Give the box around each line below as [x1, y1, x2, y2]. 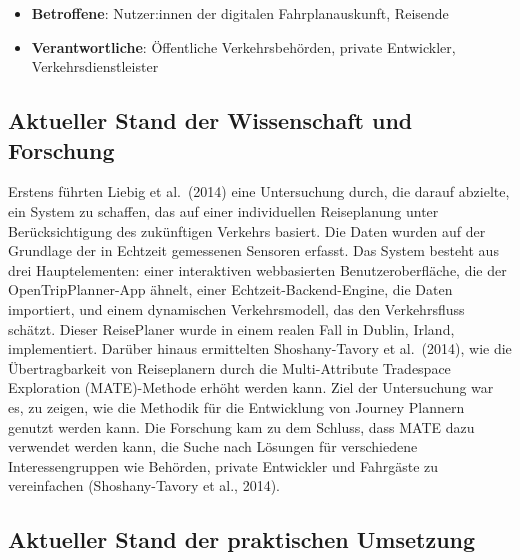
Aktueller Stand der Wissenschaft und [8, 105, 413, 136]
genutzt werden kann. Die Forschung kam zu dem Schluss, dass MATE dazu [8, 416, 475, 437]
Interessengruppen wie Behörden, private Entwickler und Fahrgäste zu [8, 455, 439, 476]
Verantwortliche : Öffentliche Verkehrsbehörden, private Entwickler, [31, 36, 456, 57]
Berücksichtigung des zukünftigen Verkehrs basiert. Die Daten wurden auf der [8, 220, 486, 241]
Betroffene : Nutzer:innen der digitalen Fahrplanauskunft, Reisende [31, 3, 449, 23]
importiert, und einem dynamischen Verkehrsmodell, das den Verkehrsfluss [8, 298, 465, 319]
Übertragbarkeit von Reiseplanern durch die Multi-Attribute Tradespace [8, 357, 451, 378]
